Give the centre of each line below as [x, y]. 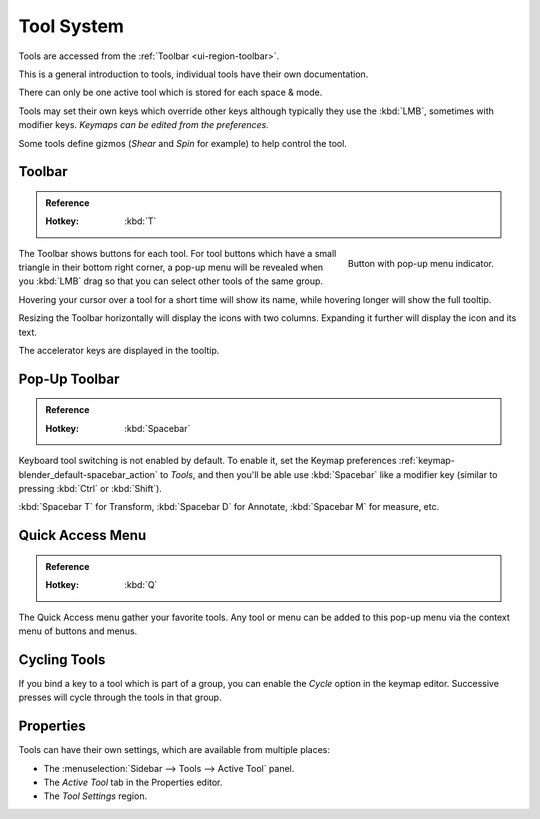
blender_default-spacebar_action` [88, 474]
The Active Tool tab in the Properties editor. [133, 782]
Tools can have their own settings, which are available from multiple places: [174, 750]
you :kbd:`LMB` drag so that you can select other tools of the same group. [171, 281]
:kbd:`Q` [141, 585]
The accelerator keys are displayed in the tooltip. [119, 351]
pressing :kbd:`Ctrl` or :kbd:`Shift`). [90, 488]
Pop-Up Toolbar [69, 378]
